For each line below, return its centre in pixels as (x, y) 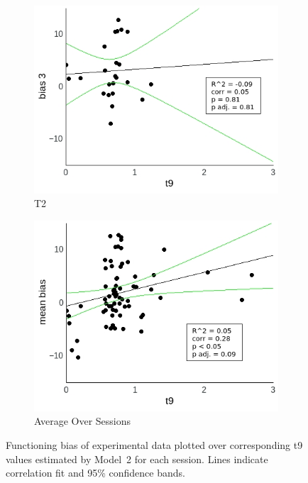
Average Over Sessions (83, 421)
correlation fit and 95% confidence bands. (95, 473)
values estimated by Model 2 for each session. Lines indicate (137, 459)
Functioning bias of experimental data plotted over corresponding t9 (154, 444)
